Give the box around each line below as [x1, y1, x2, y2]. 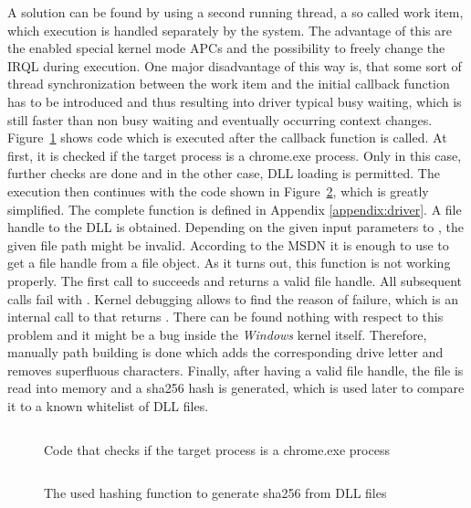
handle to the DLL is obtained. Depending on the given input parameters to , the [7, 217, 464, 237]
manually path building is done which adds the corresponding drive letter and [7, 343, 444, 362]
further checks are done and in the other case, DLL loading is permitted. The [7, 164, 440, 183]
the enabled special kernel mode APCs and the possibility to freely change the [7, 38, 445, 58]
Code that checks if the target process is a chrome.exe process [44, 439, 390, 459]
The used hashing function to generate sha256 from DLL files [44, 483, 387, 503]
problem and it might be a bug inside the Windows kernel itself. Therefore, [7, 324, 427, 344]
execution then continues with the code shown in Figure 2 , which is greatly [7, 181, 429, 200]
